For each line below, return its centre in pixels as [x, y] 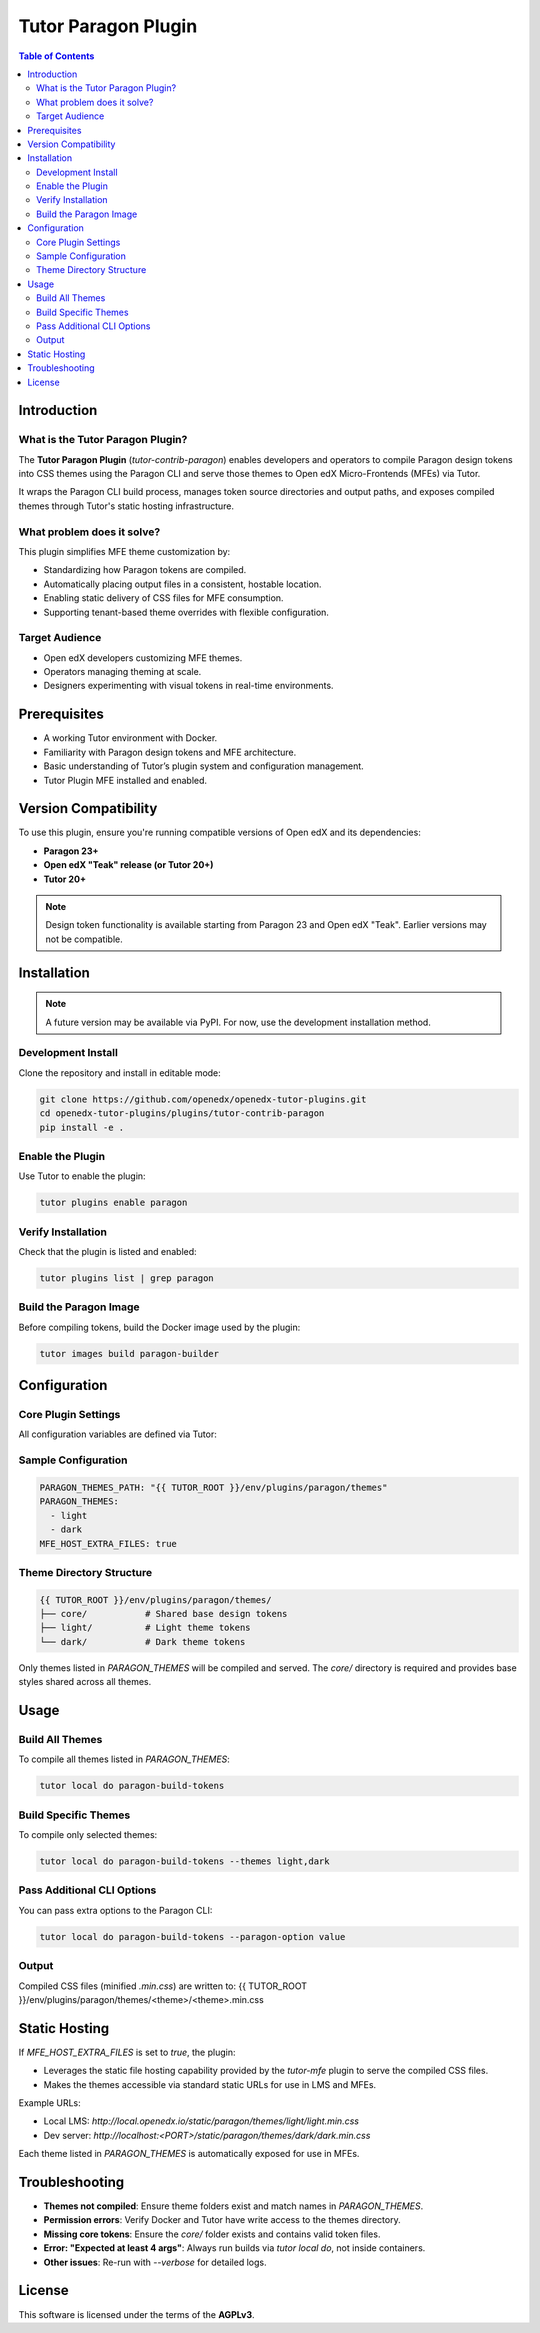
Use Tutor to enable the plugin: [82, 1176]
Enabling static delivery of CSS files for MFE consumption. [163, 598]
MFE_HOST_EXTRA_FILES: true [108, 1543]
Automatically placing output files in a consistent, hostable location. [182, 584]
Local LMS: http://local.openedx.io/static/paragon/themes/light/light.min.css [201, 2121]
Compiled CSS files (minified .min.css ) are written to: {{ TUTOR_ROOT [162, 1986]
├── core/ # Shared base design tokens [163, 1614]
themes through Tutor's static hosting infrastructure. [126, 506]
